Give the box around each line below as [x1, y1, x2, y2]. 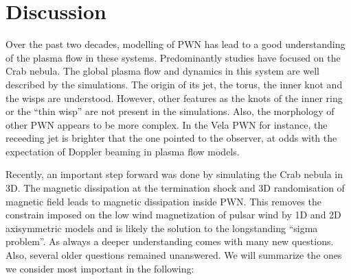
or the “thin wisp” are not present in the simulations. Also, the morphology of [5, 104, 335, 118]
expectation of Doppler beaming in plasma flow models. [5, 144, 240, 158]
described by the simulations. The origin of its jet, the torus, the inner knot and [5, 77, 343, 91]
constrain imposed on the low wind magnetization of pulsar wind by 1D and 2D [5, 207, 341, 222]
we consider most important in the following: [5, 261, 194, 275]
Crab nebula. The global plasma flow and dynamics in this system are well [5, 64, 320, 78]
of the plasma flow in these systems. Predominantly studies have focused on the [5, 50, 341, 64]
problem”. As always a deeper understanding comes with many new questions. [5, 234, 334, 249]
